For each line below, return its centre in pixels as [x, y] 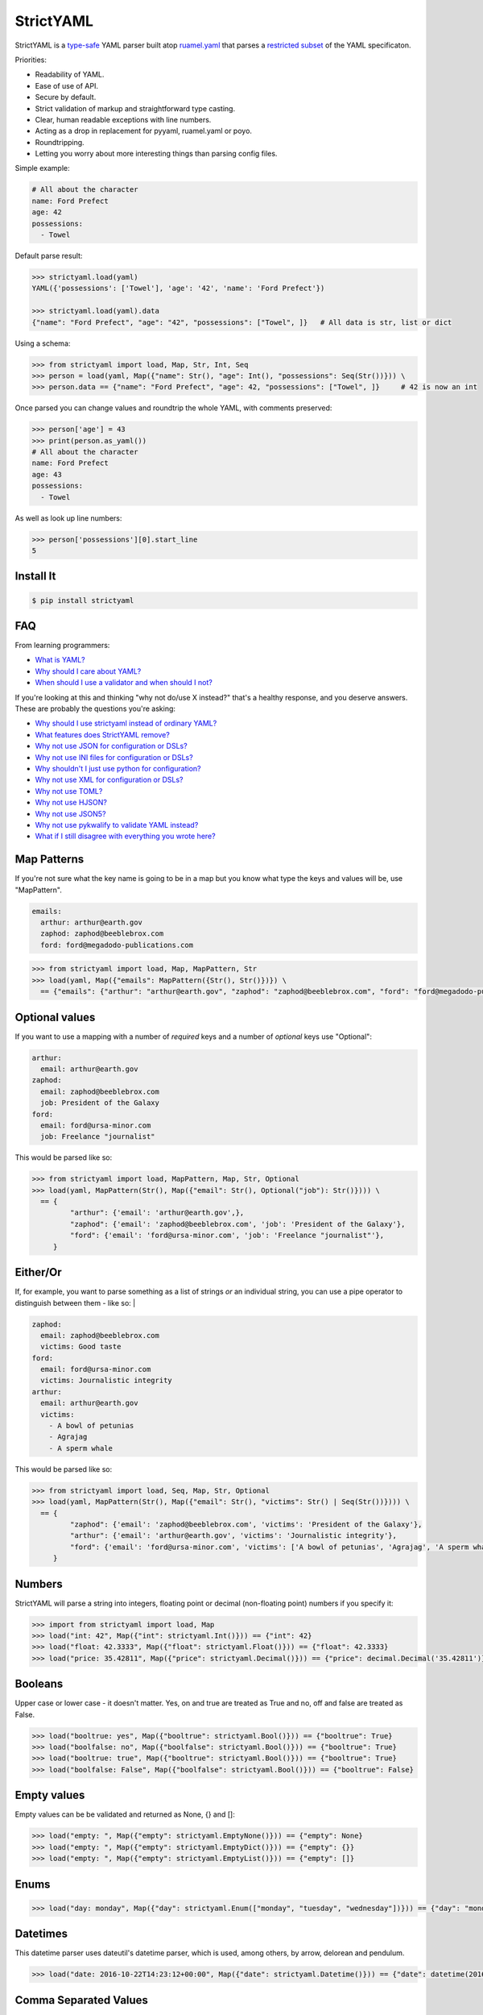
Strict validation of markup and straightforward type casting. [135, 108]
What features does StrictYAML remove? [103, 734]
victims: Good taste [81, 1347]
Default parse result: [49, 256]
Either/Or [38, 1272]
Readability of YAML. [70, 75]
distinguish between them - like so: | [75, 1302]
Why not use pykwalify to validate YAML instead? [117, 825]
